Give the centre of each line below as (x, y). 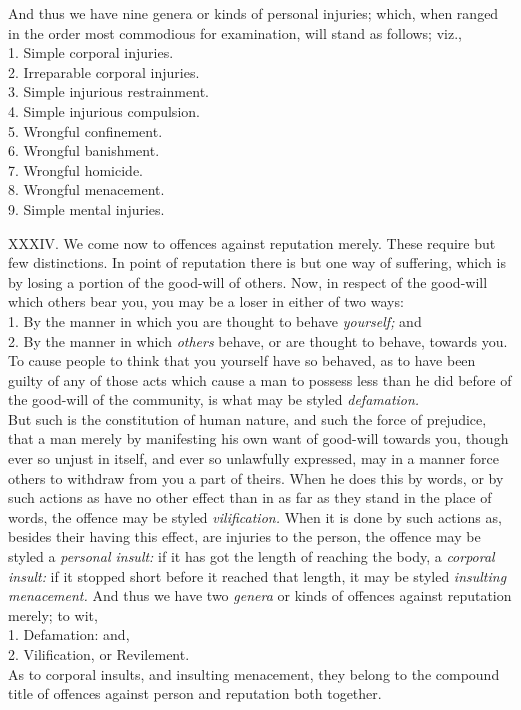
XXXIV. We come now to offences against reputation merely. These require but (252, 242)
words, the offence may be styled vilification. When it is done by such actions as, (255, 516)
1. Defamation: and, (69, 634)
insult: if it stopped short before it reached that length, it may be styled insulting (257, 575)
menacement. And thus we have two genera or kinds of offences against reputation (260, 595)
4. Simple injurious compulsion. (104, 110)
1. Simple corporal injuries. (91, 52)
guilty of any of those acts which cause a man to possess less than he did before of (260, 379)
